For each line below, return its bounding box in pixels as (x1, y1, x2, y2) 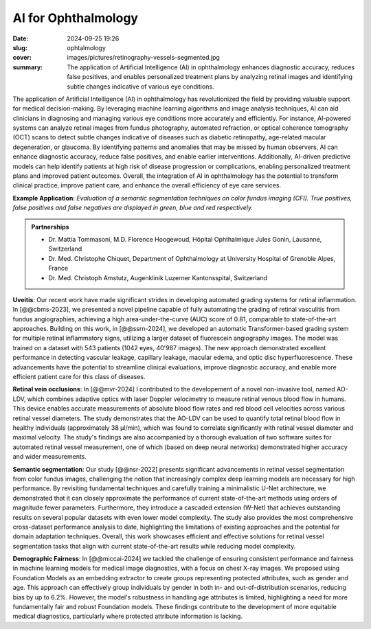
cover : (12, 54, 32, 62)
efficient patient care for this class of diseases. (12, 373, 146, 381)
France (48, 264, 69, 273)
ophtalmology (67, 43, 106, 52)
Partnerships (31, 222, 69, 231)
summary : (12, 62, 43, 71)
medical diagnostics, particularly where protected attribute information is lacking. (12, 612, 243, 621)
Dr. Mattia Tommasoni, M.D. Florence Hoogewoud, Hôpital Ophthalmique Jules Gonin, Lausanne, (48, 235, 322, 243)
